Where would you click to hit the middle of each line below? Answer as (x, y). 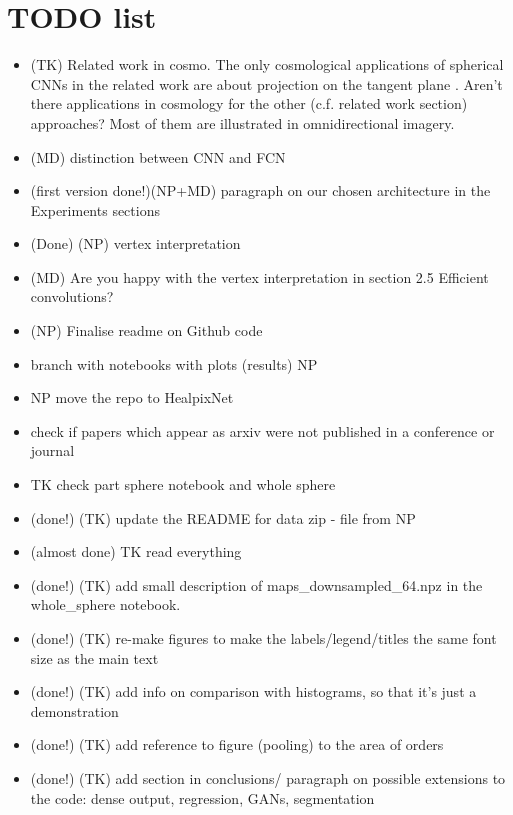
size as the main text (94, 657)
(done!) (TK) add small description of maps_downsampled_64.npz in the (256, 584)
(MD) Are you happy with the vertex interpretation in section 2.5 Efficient (259, 276)
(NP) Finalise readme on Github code (146, 330)
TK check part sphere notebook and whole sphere (183, 484)
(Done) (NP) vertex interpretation (135, 243)
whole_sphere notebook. (105, 604)
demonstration (74, 710)
